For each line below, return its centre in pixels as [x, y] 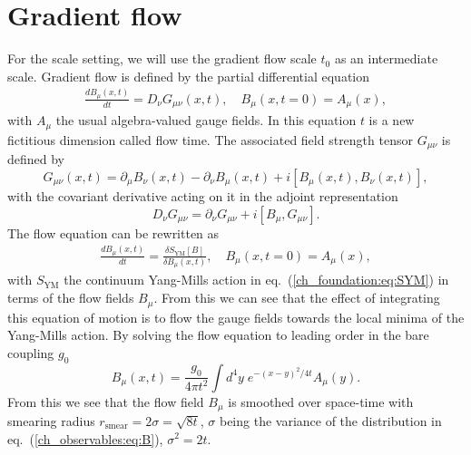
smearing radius [51, 420]
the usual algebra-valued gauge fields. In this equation [206, 120]
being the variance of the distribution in [330, 420]
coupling [31, 352]
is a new [392, 120]
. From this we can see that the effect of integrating [297, 298]
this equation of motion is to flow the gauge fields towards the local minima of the [236, 317]
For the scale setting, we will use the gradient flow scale [162, 58]
